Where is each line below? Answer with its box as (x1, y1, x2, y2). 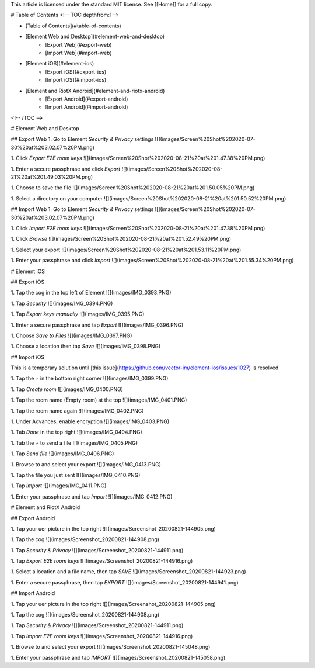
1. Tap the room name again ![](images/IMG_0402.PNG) (10, 407, 144, 414)
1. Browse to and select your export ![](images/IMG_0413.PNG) (10, 461, 162, 468)
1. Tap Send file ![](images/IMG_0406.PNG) (10, 450, 114, 457)
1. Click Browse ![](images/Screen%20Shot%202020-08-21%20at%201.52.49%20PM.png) (10, 236, 232, 243)
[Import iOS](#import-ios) (45, 77, 107, 84)
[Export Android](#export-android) (45, 95, 128, 102)
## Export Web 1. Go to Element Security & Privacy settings (10, 136, 154, 143)
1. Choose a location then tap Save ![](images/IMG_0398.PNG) (10, 342, 161, 350)
